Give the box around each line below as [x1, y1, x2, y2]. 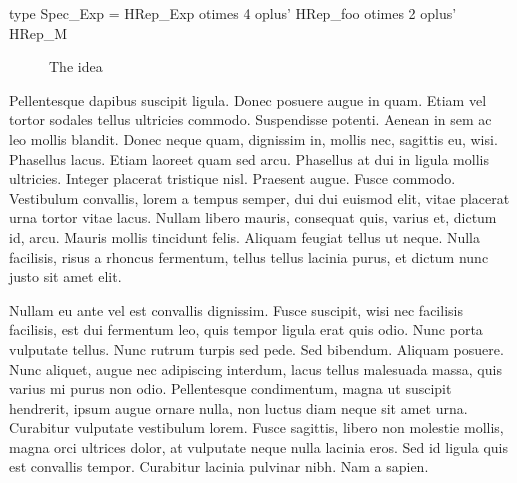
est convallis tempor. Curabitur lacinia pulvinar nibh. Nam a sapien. [9, 456, 429, 477]
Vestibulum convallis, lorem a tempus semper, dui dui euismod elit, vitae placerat [9, 187, 510, 208]
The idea [49, 56, 103, 77]
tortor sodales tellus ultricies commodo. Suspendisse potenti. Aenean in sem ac [9, 109, 492, 130]
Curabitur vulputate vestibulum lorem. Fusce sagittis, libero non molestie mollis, [9, 417, 504, 438]
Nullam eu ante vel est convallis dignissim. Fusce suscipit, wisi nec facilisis [9, 299, 463, 320]
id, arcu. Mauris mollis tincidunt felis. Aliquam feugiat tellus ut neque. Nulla [9, 226, 481, 247]
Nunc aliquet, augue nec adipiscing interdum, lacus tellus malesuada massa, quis [9, 358, 502, 379]
